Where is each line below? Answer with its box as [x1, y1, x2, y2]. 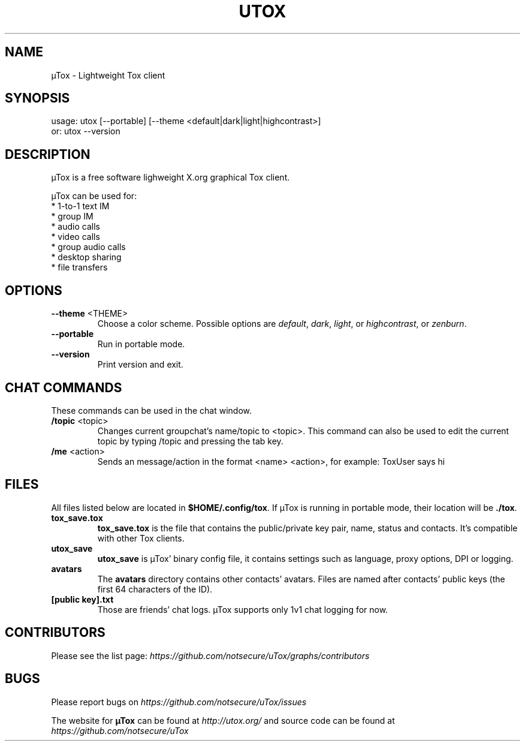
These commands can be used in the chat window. [51, 405, 252, 416]
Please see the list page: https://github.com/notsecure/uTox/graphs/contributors [51, 650, 370, 661]
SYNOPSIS [5, 91, 70, 106]
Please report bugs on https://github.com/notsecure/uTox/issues [51, 696, 307, 707]
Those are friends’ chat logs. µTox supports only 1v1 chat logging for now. [97, 604, 388, 615]
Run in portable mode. [97, 339, 185, 350]
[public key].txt [51, 594, 114, 604]
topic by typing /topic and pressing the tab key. [97, 435, 283, 446]
